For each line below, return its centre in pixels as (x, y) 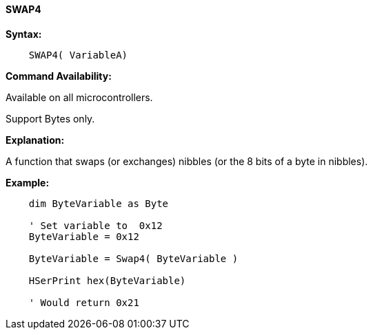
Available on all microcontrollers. (79, 97)
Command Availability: (59, 76)
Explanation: (35, 140)
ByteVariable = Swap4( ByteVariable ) (133, 258)
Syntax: (24, 34)
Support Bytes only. (50, 118)
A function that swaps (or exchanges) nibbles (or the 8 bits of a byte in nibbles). (187, 161)
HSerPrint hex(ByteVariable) (107, 280)
